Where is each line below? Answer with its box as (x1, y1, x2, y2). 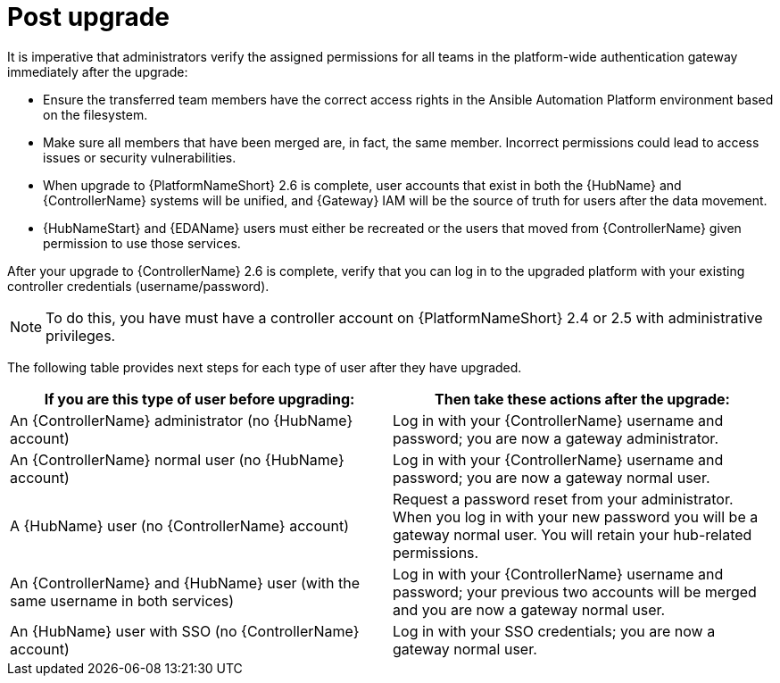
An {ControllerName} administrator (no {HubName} (10, 411, 353, 429)
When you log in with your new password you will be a (393, 507, 759, 526)
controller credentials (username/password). (7, 278, 270, 294)
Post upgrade (7, 2, 170, 32)
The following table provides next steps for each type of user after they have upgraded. (7, 359, 522, 375)
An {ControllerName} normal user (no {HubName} (10, 450, 344, 469)
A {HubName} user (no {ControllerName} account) (10, 516, 350, 535)
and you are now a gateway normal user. (393, 600, 666, 619)
